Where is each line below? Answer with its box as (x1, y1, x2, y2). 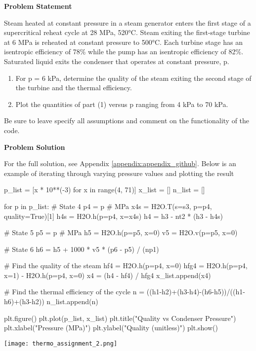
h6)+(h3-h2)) (4, 296, 44, 307)
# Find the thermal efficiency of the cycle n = (4, 286, 145, 297)
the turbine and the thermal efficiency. (15, 82, 132, 93)
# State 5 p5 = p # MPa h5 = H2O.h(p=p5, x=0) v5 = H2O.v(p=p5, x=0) (4, 227, 238, 238)
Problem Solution (4, 141, 65, 152)
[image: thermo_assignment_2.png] (4, 340, 118, 347)
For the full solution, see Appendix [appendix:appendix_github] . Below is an (4, 158, 236, 169)
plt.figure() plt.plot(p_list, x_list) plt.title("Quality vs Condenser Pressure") (4, 313, 236, 323)
